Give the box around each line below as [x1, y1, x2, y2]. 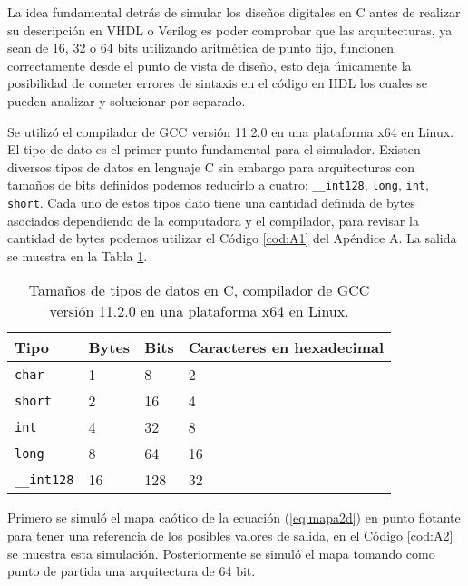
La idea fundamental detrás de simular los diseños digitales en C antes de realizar [7, 3, 461, 21]
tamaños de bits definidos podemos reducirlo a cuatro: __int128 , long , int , [7, 175, 429, 194]
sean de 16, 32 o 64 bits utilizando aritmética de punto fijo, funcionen [7, 38, 395, 57]
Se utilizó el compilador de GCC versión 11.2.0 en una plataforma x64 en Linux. [7, 122, 454, 141]
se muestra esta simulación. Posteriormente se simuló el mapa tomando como [7, 543, 435, 562]
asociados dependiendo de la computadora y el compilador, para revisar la [7, 210, 419, 230]
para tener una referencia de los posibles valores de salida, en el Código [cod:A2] [7, 526, 453, 545]
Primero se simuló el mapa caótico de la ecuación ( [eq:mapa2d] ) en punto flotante [7, 508, 461, 527]
